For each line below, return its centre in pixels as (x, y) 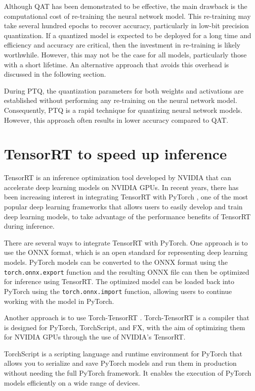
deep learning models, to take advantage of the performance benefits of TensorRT (127, 216)
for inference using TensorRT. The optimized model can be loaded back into (119, 281)
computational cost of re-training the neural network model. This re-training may (127, 16)
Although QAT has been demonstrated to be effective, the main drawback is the (126, 6)
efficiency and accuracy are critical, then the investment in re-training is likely (122, 45)
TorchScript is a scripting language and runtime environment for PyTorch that (123, 353)
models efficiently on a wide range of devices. (72, 382)
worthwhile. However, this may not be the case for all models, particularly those (125, 54)
